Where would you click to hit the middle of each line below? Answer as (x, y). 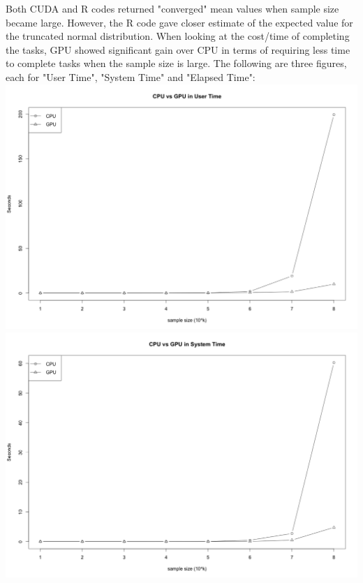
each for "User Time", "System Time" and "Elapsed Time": (131, 76)
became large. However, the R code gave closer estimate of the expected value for (179, 22)
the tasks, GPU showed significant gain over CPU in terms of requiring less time (178, 49)
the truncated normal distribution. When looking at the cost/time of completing (178, 36)
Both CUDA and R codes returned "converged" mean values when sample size (172, 8)
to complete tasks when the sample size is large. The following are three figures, (176, 63)
